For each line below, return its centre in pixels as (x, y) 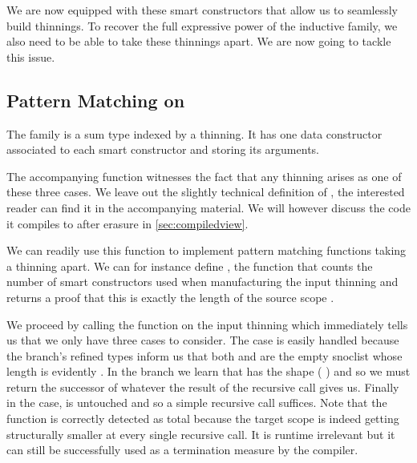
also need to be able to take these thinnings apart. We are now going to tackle (199, 41)
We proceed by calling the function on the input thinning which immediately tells (207, 324)
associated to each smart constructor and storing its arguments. (163, 149)
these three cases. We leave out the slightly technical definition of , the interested (206, 192)
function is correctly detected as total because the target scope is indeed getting (203, 419)
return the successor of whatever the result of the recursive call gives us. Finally (203, 387)
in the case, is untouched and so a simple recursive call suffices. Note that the (197, 403)
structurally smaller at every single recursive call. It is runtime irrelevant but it (201, 434)
